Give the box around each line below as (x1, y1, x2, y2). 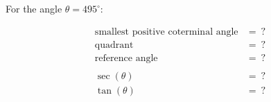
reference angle (94, 53, 158, 63)
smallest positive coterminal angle (94, 26, 238, 37)
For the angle (6, 1, 62, 15)
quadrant (94, 40, 134, 50)
